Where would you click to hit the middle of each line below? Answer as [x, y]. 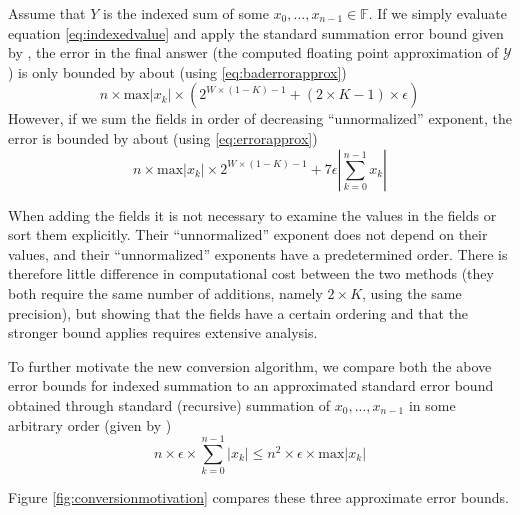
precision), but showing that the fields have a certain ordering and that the [238, 312]
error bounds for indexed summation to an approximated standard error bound [251, 385]
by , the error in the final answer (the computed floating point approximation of [253, 52]
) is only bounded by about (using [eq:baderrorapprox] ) [177, 71]
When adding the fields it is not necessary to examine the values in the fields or [252, 214]
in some [432, 404]
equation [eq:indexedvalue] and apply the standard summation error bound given [256, 32]
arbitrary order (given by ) [90, 424]
